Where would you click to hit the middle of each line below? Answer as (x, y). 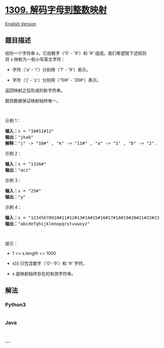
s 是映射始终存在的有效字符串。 (44, 273)
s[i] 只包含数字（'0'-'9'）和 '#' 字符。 (50, 263)
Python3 (15, 305)
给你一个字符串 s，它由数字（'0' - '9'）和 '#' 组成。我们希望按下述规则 (76, 53)
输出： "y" (15, 197)
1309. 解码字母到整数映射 (56, 10)
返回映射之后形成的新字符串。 (35, 90)
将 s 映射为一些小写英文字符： (35, 59)
